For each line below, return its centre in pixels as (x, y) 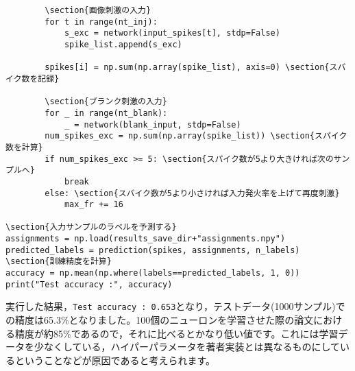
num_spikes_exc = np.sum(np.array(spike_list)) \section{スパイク (196, 136)
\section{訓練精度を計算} (59, 262)
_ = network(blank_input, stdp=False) (152, 124)
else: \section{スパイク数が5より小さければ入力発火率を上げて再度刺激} (192, 193)
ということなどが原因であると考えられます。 (115, 360)
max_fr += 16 (94, 205)
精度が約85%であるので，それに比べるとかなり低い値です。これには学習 (176, 333)
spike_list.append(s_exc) (123, 44)
